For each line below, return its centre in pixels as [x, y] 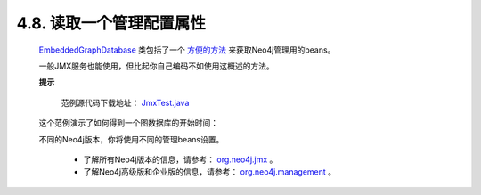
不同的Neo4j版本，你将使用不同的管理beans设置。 [131, 139]
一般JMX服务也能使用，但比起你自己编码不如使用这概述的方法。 [157, 66]
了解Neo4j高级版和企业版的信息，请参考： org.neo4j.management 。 [210, 172]
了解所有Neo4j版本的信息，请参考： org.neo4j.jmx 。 [180, 159]
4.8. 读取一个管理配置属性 [111, 23]
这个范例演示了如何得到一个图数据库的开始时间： [128, 123]
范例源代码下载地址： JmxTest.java [125, 102]
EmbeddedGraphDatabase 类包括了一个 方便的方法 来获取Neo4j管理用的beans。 [187, 50]
